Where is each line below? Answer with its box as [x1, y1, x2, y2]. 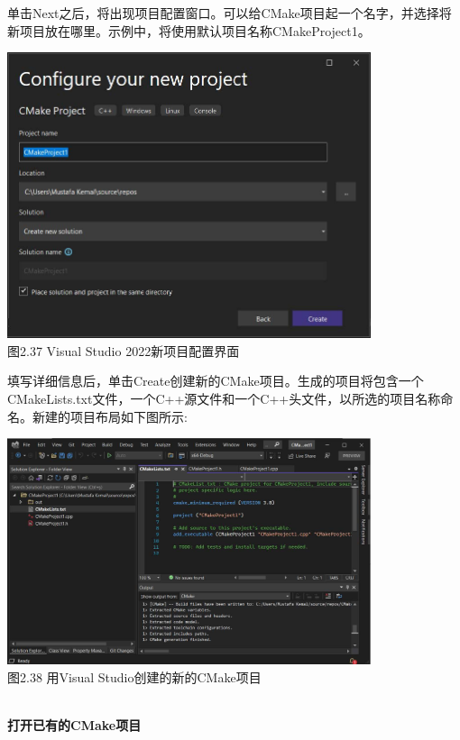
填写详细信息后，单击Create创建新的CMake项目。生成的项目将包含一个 [7, 371, 424, 390]
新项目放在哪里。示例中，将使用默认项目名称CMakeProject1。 [7, 21, 371, 40]
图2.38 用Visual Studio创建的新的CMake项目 [7, 667, 262, 686]
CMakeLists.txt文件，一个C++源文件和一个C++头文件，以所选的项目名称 [7, 388, 441, 407]
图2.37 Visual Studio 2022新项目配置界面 [7, 341, 240, 360]
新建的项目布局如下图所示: [32, 407, 188, 425]
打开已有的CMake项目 [7, 715, 142, 734]
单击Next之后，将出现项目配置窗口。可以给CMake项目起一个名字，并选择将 [7, 4, 452, 22]
